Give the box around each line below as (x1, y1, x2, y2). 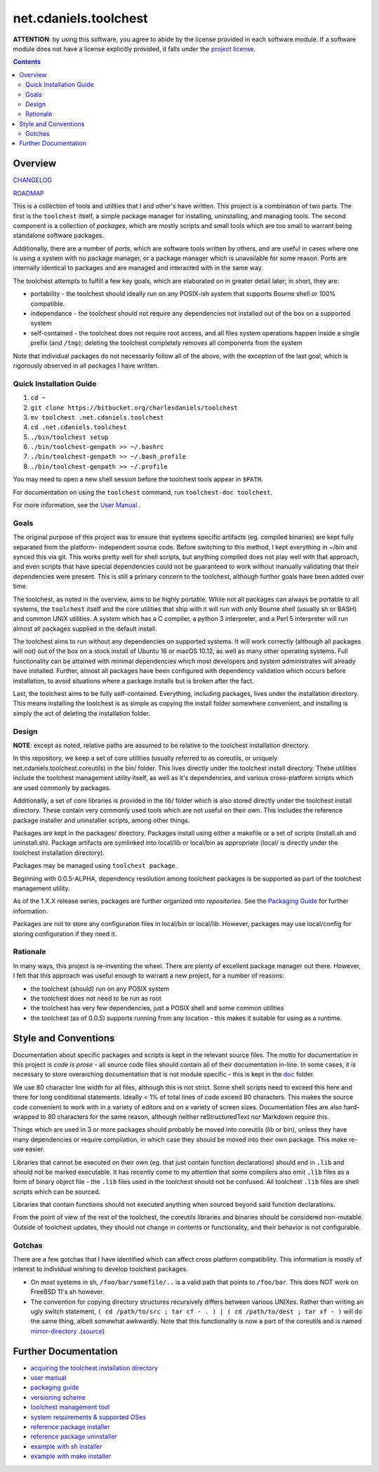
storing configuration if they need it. (13, 930, 117, 938)
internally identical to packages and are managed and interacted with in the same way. (13, 264, 263, 272)
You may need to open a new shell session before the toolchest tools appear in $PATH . (13, 475, 263, 483)
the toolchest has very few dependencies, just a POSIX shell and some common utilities (30, 1004, 284, 1012)
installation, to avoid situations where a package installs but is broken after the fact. (13, 676, 254, 685)
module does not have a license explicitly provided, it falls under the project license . (13, 44, 256, 53)
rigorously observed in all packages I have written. (13, 361, 159, 370)
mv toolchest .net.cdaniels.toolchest (30, 413, 164, 421)
